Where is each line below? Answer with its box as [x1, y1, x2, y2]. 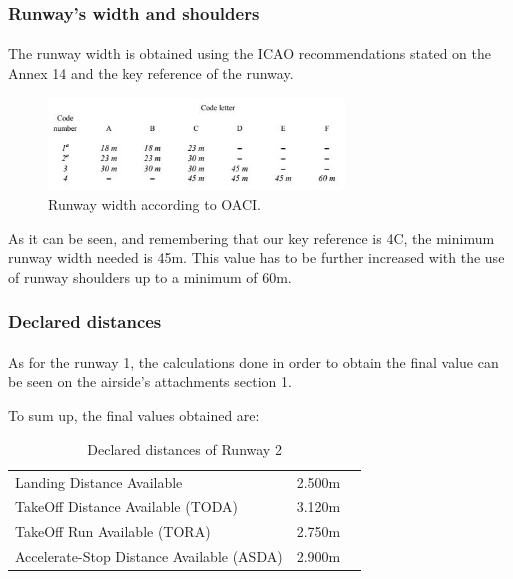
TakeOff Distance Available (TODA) [15, 496, 238, 517]
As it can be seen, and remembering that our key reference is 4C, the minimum [8, 227, 495, 248]
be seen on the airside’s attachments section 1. [8, 371, 292, 392]
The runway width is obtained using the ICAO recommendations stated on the [8, 43, 491, 64]
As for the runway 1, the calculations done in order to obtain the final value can [8, 351, 499, 372]
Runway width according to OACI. [48, 194, 261, 215]
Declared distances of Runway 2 [87, 438, 282, 459]
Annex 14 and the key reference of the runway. [8, 63, 294, 84]
